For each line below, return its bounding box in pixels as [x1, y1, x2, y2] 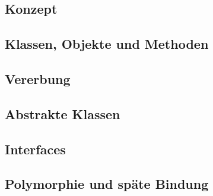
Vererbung [5, 69, 71, 88]
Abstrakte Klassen [5, 104, 120, 123]
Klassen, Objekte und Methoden [5, 35, 209, 53]
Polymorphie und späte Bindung [5, 175, 209, 193]
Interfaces [5, 139, 66, 158]
